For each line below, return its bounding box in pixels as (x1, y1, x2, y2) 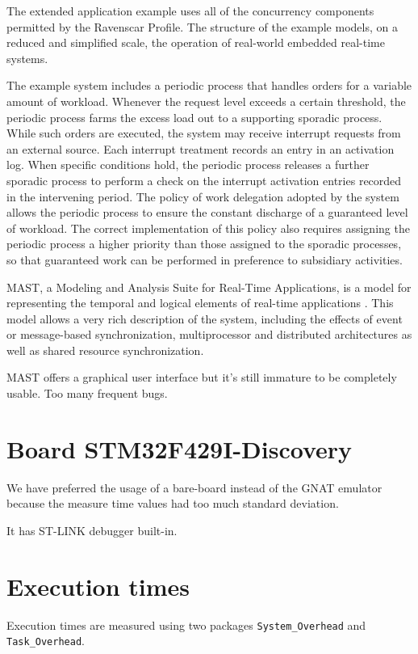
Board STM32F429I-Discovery (6, 432, 353, 465)
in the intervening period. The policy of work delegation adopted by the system (6, 188, 399, 205)
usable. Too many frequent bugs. (6, 385, 168, 402)
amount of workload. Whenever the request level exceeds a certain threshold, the (6, 92, 406, 109)
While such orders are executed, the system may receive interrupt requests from (6, 124, 401, 141)
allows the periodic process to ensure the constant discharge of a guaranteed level (6, 204, 408, 221)
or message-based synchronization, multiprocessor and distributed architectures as (6, 326, 412, 343)
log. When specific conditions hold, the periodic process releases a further (6, 156, 370, 173)
